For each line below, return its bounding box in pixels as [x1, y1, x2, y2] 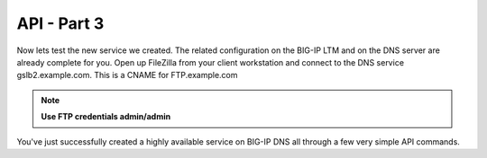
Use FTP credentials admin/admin [41, 111, 171, 122]
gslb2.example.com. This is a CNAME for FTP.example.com [16, 70, 238, 81]
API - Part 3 [16, 13, 105, 33]
